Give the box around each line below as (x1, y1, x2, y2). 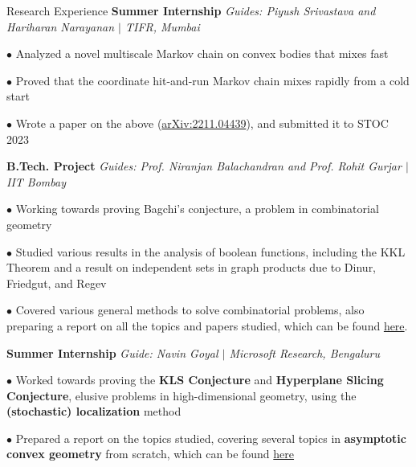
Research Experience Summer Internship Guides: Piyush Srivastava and (6, 2, 376, 18)
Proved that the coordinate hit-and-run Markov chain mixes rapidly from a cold (15, 72, 410, 88)
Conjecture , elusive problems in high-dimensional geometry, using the (6, 387, 357, 404)
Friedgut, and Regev (6, 274, 107, 291)
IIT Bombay (6, 173, 66, 190)
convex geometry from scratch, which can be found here (6, 445, 295, 462)
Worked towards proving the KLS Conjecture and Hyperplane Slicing (15, 371, 384, 388)
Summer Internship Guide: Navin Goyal (6, 344, 218, 361)
